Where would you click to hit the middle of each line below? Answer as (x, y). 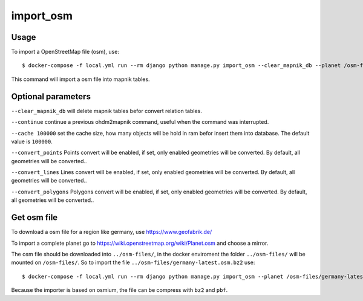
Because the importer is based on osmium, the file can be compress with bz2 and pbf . (119, 290)
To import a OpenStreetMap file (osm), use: (65, 52)
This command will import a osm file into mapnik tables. (81, 79)
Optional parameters (51, 96)
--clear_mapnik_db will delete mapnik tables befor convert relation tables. (106, 111)
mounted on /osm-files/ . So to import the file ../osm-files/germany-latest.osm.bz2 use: (133, 262)
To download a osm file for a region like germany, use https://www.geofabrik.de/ (112, 232)
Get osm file (34, 218)
